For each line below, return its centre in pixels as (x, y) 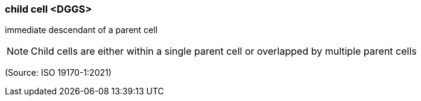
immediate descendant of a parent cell (81, 30)
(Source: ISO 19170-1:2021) (58, 73)
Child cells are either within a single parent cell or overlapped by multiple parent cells (224, 51)
